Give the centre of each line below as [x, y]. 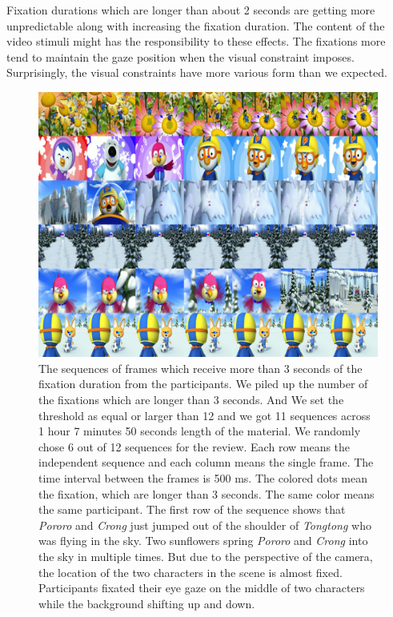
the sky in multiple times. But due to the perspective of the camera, [206, 556]
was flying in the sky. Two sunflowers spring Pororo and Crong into [203, 541]
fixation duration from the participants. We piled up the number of [203, 384]
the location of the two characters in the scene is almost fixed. [190, 572]
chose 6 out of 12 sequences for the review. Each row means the [194, 446]
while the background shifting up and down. [147, 603]
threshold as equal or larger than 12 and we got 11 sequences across [205, 415]
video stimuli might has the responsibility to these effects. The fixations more [196, 41]
